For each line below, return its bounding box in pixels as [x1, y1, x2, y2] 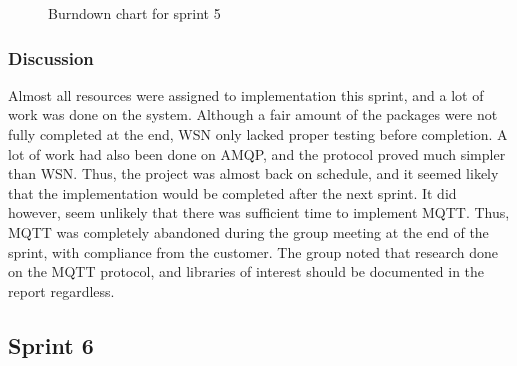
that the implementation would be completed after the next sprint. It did [8, 182, 457, 203]
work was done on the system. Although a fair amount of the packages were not [8, 104, 498, 125]
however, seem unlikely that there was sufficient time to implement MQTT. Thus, [8, 202, 510, 223]
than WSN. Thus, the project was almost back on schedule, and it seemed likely [8, 163, 499, 184]
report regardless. [8, 280, 115, 301]
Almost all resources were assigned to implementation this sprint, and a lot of [8, 84, 484, 105]
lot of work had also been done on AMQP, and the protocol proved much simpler [8, 143, 506, 164]
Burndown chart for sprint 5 [48, 3, 221, 23]
